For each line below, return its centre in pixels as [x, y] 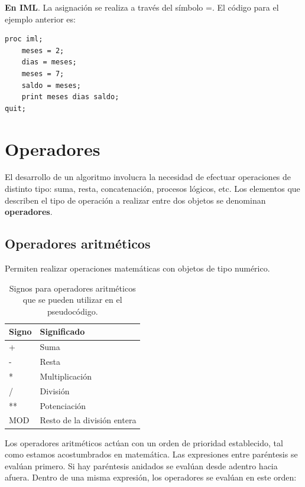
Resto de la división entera [88, 420]
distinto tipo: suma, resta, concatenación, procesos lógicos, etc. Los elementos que [152, 189]
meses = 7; [43, 73]
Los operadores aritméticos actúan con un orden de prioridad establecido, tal [144, 442]
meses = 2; [43, 50]
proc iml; [24, 39]
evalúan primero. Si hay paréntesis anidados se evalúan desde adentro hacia [141, 465]
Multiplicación [66, 376]
